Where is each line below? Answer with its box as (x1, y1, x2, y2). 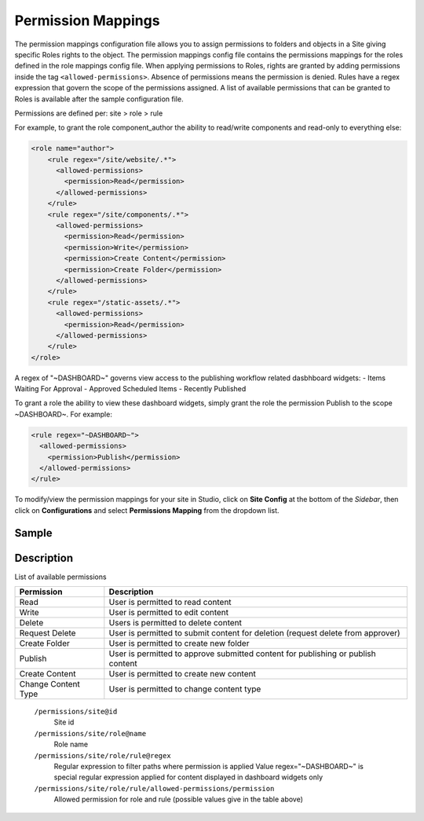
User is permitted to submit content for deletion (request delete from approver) (108, 628, 400, 639)
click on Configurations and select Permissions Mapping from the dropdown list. (14, 505, 280, 515)
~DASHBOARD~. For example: (14, 409, 113, 419)
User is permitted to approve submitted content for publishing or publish (108, 648, 376, 659)
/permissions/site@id (34, 707, 118, 717)
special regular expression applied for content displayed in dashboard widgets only (53, 772, 323, 782)
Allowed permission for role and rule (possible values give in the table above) (53, 794, 304, 805)
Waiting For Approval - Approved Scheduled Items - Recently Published (14, 384, 247, 394)
